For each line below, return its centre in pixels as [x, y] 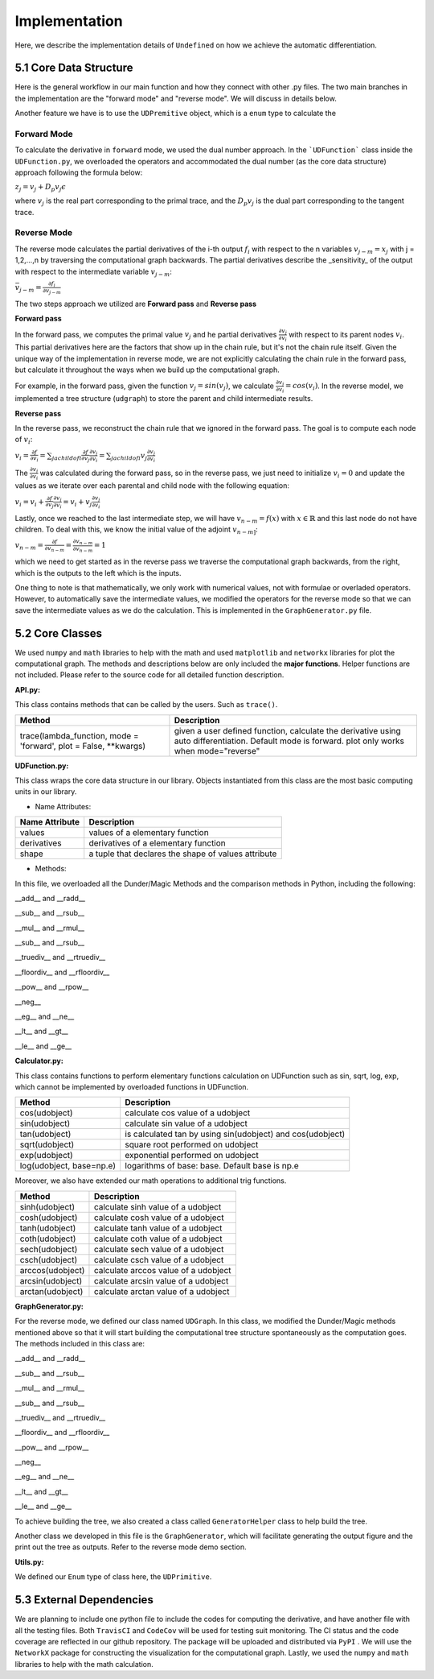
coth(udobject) [48, 1239]
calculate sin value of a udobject [186, 1123]
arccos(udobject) [52, 1270]
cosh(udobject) [49, 1218]
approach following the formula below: [79, 172]
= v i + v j [78, 502]
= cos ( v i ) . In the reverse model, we [344, 387]
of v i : [24, 440]
